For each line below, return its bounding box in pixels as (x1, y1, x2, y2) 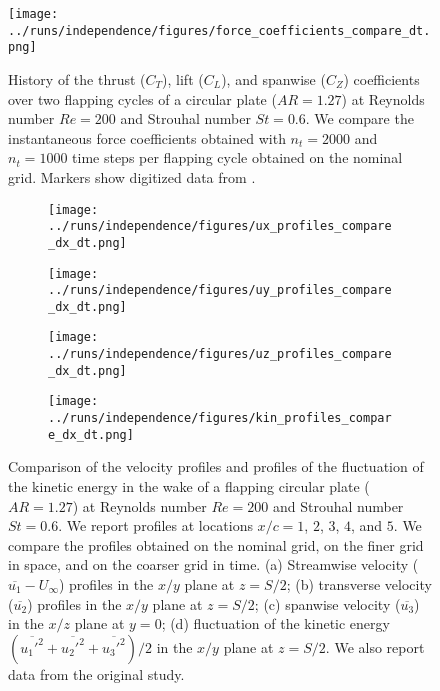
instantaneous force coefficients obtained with (8, 127, 286, 148)
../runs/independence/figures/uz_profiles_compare (48, 347, 392, 362)
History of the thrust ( (8, 68, 146, 89)
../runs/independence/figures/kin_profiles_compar (48, 411, 392, 426)
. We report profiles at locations (58, 515, 253, 536)
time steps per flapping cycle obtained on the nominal (72, 147, 403, 168)
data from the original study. (8, 663, 185, 684)
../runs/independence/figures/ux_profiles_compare (48, 219, 392, 234)
